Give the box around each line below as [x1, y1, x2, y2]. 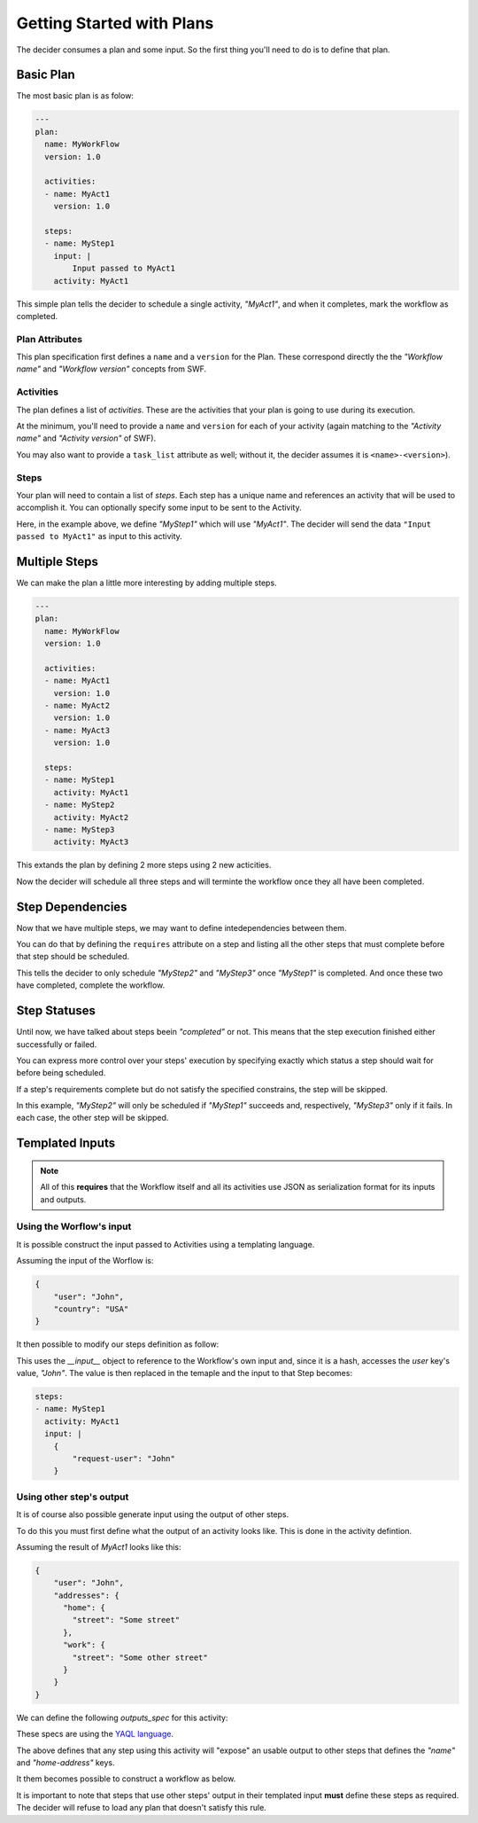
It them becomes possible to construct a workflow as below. [16, 1773, 236, 1784]
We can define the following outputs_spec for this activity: [16, 1712, 228, 1723]
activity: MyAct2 [53, 812, 129, 822]
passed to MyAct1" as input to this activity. [16, 531, 183, 542]
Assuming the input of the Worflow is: [16, 1256, 154, 1266]
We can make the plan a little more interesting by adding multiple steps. [16, 577, 278, 588]
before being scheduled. [16, 1068, 106, 1078]
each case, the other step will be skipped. [16, 1113, 169, 1123]
